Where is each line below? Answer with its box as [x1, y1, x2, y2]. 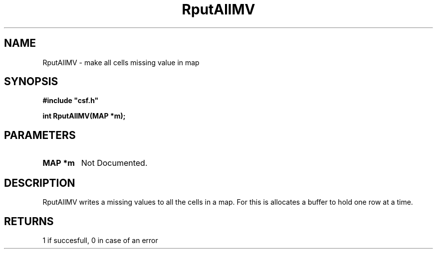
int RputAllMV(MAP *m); [42, 112, 126, 121]
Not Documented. [81, 158, 148, 168]
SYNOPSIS [4, 75, 58, 88]
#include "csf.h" [42, 96, 99, 105]
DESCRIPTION [4, 176, 75, 189]
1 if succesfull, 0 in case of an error [42, 236, 158, 245]
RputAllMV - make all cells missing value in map [42, 58, 200, 67]
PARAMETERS [4, 128, 76, 141]
